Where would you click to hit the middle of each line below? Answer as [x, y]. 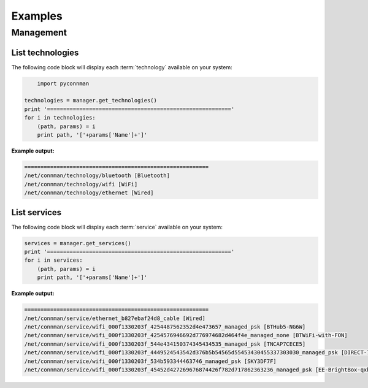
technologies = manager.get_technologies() [91, 101]
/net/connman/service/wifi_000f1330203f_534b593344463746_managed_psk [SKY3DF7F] [151, 361]
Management [39, 32]
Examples [37, 16]
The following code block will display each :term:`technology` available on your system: [122, 67]
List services [36, 212]
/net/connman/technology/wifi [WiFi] [81, 184]
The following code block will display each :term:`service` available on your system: [117, 227]
